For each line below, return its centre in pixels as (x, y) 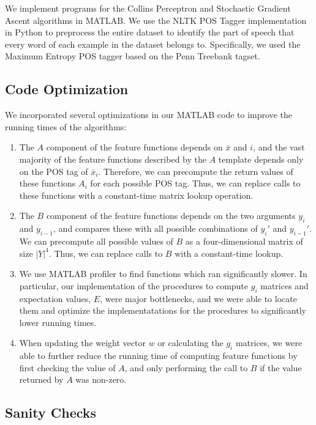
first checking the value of (67, 367)
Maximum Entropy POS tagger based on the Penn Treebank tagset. (133, 56)
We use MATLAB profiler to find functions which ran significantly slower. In (163, 274)
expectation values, (55, 298)
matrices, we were (269, 343)
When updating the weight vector (82, 343)
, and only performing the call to (186, 367)
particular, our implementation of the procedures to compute (134, 285)
